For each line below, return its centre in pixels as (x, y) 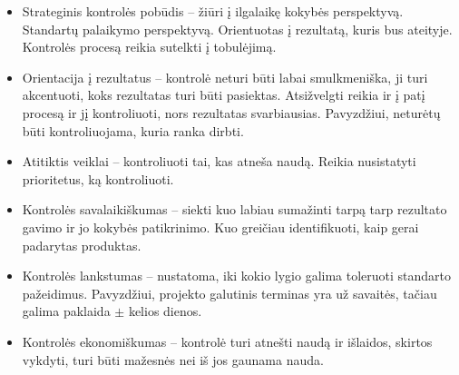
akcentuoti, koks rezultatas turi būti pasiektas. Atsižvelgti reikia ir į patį (224, 95)
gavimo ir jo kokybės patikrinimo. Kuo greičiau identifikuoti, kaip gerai (220, 227)
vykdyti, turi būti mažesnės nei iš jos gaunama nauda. (173, 359)
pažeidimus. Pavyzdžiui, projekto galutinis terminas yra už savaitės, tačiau (229, 293)
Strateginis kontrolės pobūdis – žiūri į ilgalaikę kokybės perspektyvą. (213, 11)
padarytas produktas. (82, 245)
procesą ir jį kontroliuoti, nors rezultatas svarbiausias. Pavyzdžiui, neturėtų (231, 112)
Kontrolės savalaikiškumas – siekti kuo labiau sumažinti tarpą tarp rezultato (234, 209)
